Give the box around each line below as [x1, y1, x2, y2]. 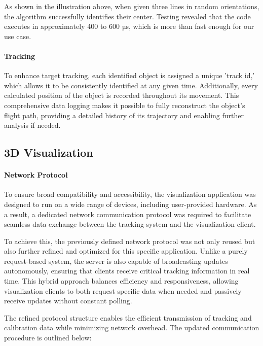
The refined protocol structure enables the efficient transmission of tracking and [4, 312, 252, 323]
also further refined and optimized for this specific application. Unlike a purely [4, 246, 248, 256]
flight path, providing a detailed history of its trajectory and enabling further [4, 110, 244, 120]
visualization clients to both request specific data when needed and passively [4, 285, 242, 296]
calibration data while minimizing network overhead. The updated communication [4, 322, 259, 333]
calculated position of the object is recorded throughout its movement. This [4, 90, 239, 100]
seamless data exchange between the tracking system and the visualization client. [4, 219, 256, 229]
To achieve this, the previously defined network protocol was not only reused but [4, 235, 255, 246]
